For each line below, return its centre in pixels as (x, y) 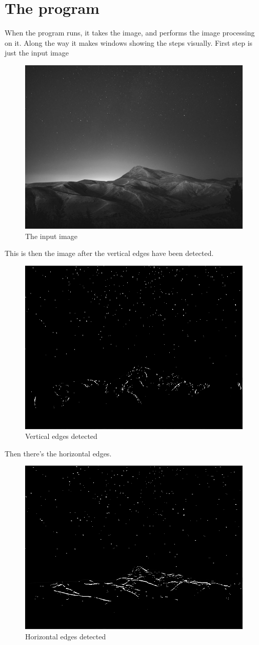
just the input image (37, 53)
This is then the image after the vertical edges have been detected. (109, 253)
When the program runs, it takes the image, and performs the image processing (130, 33)
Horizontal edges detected (66, 637)
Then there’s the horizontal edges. (58, 453)
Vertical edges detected (61, 436)
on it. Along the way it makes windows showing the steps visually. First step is (129, 42)
